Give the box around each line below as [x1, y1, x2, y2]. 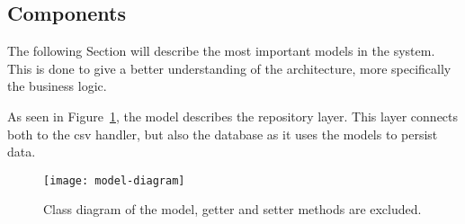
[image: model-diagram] [43, 174, 185, 187]
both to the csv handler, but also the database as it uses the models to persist [7, 124, 438, 143]
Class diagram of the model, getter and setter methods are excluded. [43, 200, 422, 219]
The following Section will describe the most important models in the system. [7, 41, 435, 60]
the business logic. [7, 76, 107, 95]
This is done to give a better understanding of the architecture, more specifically [7, 58, 452, 77]
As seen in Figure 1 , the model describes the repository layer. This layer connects [7, 106, 459, 125]
